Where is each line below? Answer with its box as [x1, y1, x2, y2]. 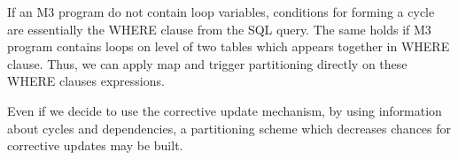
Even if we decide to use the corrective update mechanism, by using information [7, 101, 442, 119]
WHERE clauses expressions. [7, 72, 165, 90]
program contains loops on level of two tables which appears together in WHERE [7, 37, 450, 56]
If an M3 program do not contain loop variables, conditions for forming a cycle [7, 3, 435, 20]
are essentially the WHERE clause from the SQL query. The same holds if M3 [7, 19, 431, 38]
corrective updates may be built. [7, 136, 183, 155]
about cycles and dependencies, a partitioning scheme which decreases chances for [7, 118, 452, 137]
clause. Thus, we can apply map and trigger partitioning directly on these [7, 54, 408, 72]
